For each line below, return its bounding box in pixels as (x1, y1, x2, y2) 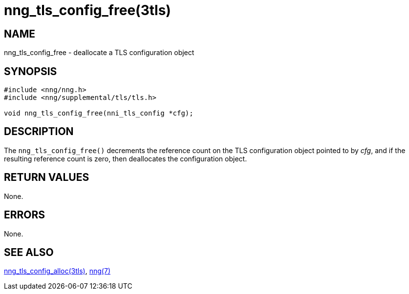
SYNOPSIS (4, 65, 57, 78)
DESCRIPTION (4, 125, 74, 138)
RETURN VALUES (4, 171, 89, 184)
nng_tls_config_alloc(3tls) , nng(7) (4, 267, 110, 275)
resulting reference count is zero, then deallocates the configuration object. (4, 154, 247, 163)
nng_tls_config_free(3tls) (4, 2, 171, 19)
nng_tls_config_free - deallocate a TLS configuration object (4, 48, 194, 57)
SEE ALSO (4, 246, 54, 258)
